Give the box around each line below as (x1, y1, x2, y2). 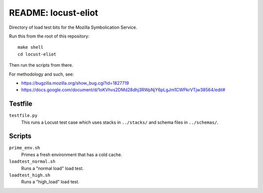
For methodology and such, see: (9, 71, 74, 77)
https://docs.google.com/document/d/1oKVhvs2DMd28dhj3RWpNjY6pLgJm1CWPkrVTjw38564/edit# (21, 87, 225, 93)
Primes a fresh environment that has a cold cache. (21, 152, 122, 157)
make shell (18, 44, 44, 50)
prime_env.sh (9, 145, 40, 151)
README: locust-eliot (9, 7, 98, 18)
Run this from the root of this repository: (9, 33, 90, 39)
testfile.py (9, 113, 38, 118)
